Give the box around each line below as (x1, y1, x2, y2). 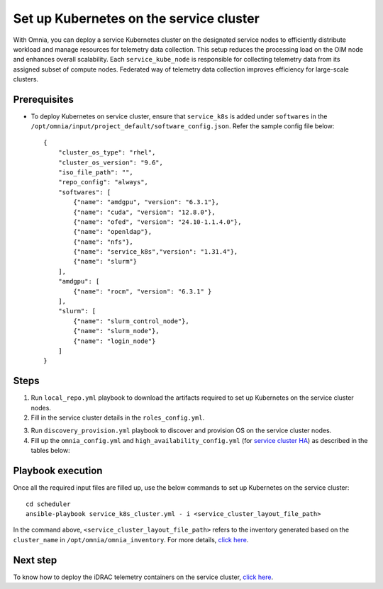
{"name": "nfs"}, (73, 237, 134, 246)
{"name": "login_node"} (73, 337, 156, 345)
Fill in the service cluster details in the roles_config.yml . (30, 413, 205, 422)
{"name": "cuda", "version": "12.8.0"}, (73, 208, 216, 216)
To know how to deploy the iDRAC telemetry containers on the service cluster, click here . (13, 573, 273, 581)
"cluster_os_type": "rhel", (57, 149, 156, 157)
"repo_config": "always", (57, 178, 149, 186)
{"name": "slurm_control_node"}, (73, 317, 189, 325)
